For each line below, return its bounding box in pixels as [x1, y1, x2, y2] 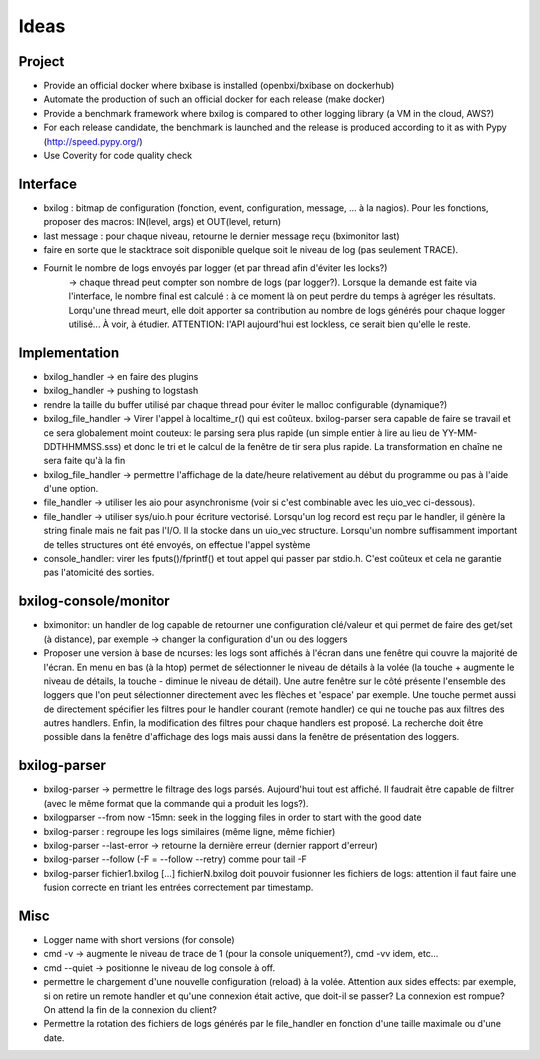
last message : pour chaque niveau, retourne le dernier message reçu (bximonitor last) [43, 230, 400, 242]
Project [18, 53, 65, 70]
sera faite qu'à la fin [43, 455, 126, 467]
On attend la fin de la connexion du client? [43, 1003, 217, 1015]
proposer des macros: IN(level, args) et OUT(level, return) [43, 216, 282, 228]
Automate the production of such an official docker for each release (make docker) [43, 93, 385, 105]
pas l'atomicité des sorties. [43, 566, 155, 579]
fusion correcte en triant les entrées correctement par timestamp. [43, 881, 314, 894]
